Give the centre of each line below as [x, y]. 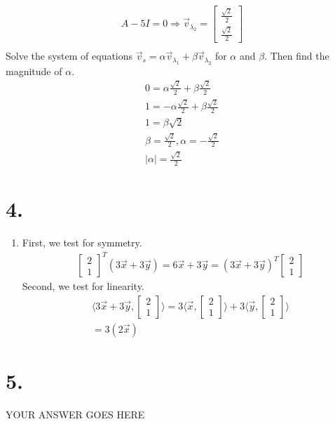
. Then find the [297, 56]
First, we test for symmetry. [82, 243]
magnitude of [34, 71]
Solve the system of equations [69, 56]
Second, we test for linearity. [83, 286]
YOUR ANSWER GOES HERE [75, 415]
